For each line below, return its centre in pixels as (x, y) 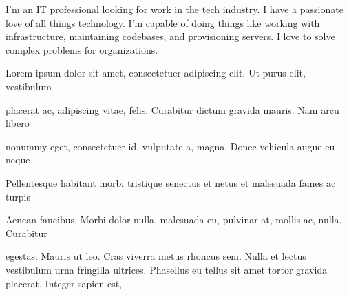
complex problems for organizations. (82, 49)
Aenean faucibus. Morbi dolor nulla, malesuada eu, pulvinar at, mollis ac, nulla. (174, 220)
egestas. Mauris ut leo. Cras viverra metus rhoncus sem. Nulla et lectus (156, 256)
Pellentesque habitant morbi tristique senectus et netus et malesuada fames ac (171, 182)
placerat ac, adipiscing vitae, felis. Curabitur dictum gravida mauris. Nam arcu (172, 109)
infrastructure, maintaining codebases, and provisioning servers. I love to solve (170, 36)
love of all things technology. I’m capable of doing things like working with (163, 22)
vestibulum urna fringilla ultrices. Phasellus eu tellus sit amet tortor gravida (167, 269)
